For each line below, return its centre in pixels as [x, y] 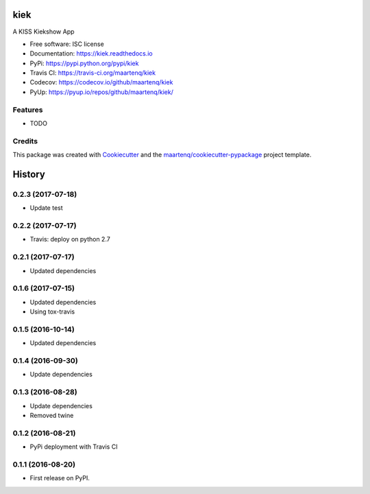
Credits [25, 141]
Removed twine [52, 415]
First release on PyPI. [60, 478]
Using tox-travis [52, 311]
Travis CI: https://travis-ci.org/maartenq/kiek [93, 73]
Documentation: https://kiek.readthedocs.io [91, 54]
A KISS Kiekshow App [44, 32]
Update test [46, 208]
